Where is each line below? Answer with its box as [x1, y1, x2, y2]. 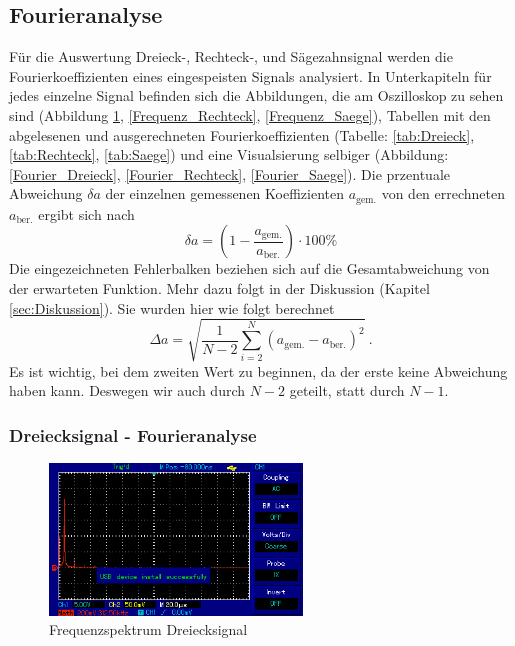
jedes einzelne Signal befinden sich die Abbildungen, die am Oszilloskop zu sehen [9, 85, 504, 106]
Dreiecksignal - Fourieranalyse [9, 422, 257, 447]
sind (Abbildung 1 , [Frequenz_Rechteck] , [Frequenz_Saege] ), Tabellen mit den [9, 104, 491, 125]
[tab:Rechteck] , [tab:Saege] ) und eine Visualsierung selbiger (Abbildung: [9, 144, 449, 165]
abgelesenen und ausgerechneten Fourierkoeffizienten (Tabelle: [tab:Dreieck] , [9, 124, 475, 145]
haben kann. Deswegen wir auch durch [9, 380, 246, 401]
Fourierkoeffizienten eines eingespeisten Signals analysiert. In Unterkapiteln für [9, 65, 492, 86]
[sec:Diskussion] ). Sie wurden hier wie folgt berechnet [9, 297, 335, 318]
